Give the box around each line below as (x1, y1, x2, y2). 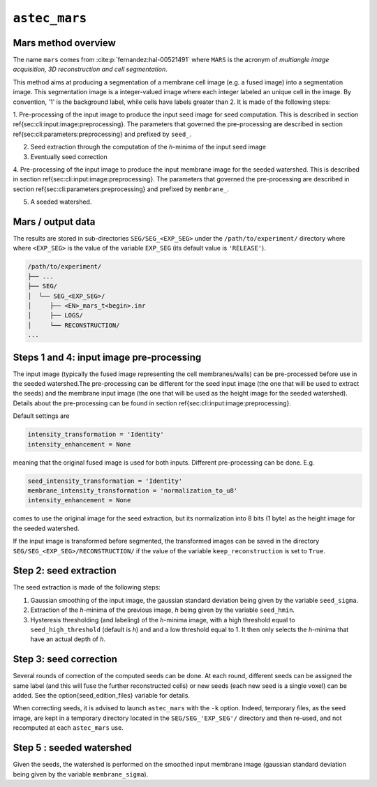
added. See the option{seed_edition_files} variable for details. (13, 691, 190, 700)
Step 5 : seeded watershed (13, 742, 132, 754)
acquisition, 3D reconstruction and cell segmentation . (13, 65, 168, 73)
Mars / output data (13, 216, 96, 227)
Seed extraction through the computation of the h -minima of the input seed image (30, 143, 267, 151)
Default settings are (13, 412, 70, 420)
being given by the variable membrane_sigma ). (13, 770, 149, 778)
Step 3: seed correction (13, 653, 118, 666)
